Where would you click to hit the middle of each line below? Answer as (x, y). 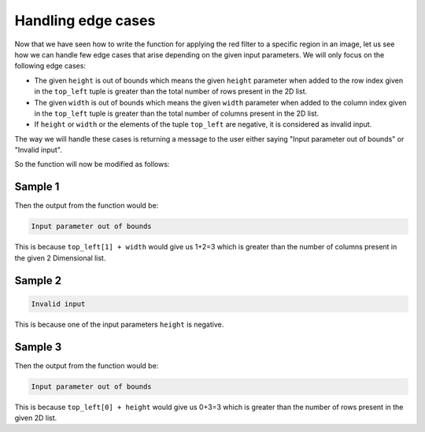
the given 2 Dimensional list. (60, 258)
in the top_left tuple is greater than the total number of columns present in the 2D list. (176, 113)
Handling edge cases (85, 20)
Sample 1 (37, 187)
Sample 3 (38, 347)
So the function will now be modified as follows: (92, 164)
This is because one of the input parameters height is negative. (119, 324)
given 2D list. (36, 418)
